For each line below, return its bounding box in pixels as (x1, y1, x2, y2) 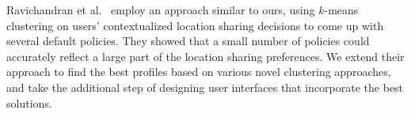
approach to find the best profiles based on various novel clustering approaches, (6, 63, 391, 80)
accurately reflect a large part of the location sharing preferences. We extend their (6, 47, 405, 64)
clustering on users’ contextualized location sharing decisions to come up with (6, 17, 384, 33)
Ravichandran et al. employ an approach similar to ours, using (6, 2, 315, 17)
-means (324, 2, 359, 17)
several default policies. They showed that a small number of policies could (6, 32, 370, 49)
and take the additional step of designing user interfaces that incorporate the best (6, 78, 404, 95)
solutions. (6, 94, 52, 111)
